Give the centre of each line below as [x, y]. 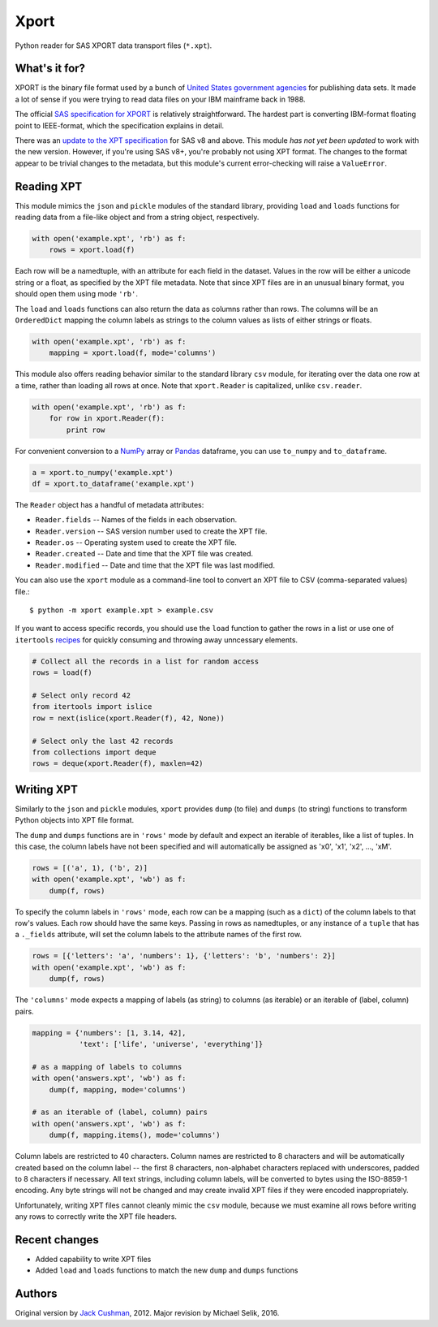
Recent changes [57, 1240]
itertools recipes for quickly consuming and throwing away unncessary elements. [157, 640]
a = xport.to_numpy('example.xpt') [103, 472]
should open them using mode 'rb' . [76, 294]
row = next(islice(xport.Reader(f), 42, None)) [128, 718]
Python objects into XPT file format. [75, 820]
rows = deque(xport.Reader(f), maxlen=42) [118, 764]
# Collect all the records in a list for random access [146, 661]
